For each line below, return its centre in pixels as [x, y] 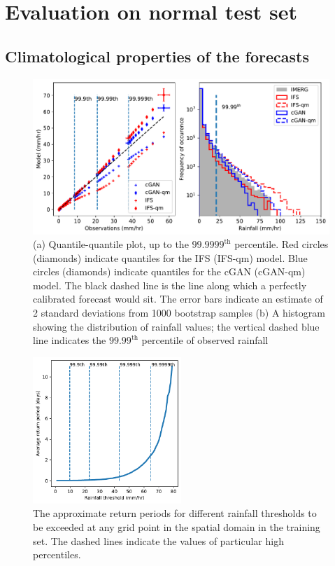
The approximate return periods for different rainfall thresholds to [175, 513]
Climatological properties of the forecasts [157, 56]
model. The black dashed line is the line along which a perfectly [170, 285]
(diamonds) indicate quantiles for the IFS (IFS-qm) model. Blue [170, 257]
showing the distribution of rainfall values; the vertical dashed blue [176, 326]
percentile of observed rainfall [205, 340]
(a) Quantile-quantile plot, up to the [111, 244]
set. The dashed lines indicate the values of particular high [158, 540]
